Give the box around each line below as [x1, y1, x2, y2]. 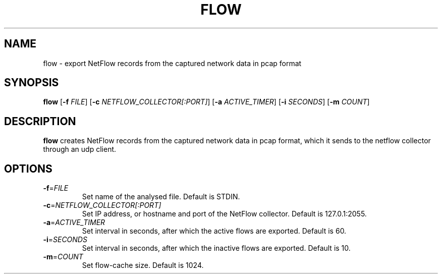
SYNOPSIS [4, 76, 59, 89]
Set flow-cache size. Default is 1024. [82, 261, 204, 270]
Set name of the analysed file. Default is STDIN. [82, 192, 240, 201]
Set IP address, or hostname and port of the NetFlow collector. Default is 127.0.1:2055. [82, 209, 367, 218]
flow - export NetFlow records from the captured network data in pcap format [43, 59, 302, 68]
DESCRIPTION [4, 115, 76, 128]
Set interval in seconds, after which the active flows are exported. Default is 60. [82, 227, 347, 236]
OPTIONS [4, 162, 52, 175]
